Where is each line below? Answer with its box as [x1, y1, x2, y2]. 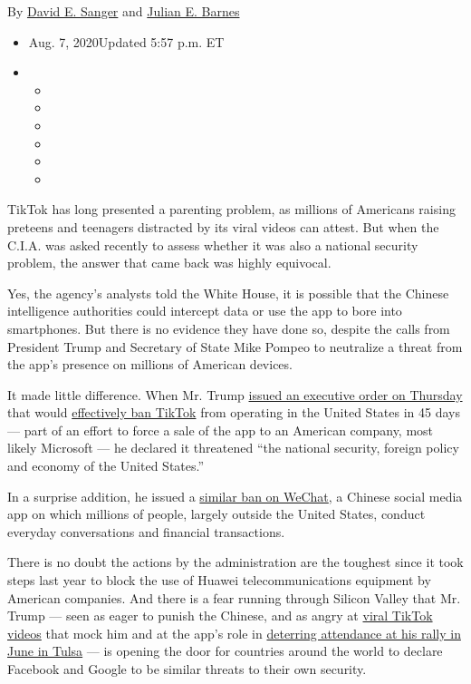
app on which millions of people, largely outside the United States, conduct [7, 504, 426, 523]
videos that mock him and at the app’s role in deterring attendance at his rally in [7, 623, 461, 642]
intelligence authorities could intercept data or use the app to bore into [7, 301, 402, 320]
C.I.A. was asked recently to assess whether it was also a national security [7, 235, 418, 254]
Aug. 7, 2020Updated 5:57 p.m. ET [28, 32, 225, 51]
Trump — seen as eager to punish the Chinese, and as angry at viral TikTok [7, 606, 433, 625]
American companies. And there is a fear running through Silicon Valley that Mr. [7, 588, 461, 607]
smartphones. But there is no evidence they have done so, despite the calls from [7, 318, 450, 337]
